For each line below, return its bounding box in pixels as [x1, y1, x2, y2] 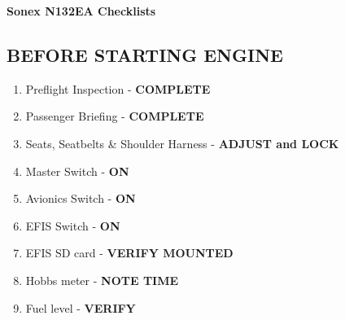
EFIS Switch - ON [25, 217, 120, 234]
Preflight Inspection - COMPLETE [25, 80, 211, 97]
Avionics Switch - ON [25, 190, 136, 207]
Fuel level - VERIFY [25, 299, 136, 316]
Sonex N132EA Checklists [7, 2, 156, 19]
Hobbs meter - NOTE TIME [25, 271, 179, 288]
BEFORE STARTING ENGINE [7, 42, 283, 67]
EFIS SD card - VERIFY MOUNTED [25, 244, 234, 261]
